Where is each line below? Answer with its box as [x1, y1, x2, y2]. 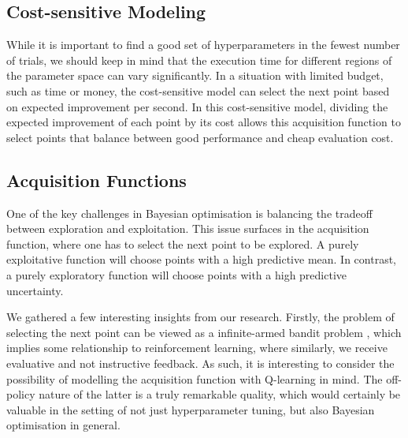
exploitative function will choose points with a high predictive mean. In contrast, [6, 251, 396, 268]
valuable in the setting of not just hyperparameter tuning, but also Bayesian [6, 401, 375, 417]
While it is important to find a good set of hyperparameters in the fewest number [6, 36, 400, 53]
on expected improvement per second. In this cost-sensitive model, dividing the [6, 98, 388, 114]
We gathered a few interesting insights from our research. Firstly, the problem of [6, 309, 395, 325]
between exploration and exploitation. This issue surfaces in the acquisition [6, 220, 369, 237]
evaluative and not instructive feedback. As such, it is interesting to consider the [6, 354, 395, 371]
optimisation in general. [6, 417, 121, 433]
